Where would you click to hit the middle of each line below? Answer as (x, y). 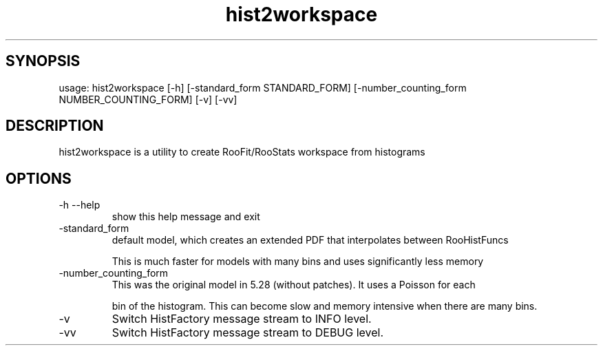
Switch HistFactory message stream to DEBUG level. (248, 333)
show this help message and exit (186, 217)
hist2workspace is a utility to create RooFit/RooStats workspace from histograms (242, 152)
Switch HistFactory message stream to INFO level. (242, 319)
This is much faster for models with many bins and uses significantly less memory (298, 262)
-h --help (80, 205)
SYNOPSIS (43, 61)
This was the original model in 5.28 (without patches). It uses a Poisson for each (294, 285)
